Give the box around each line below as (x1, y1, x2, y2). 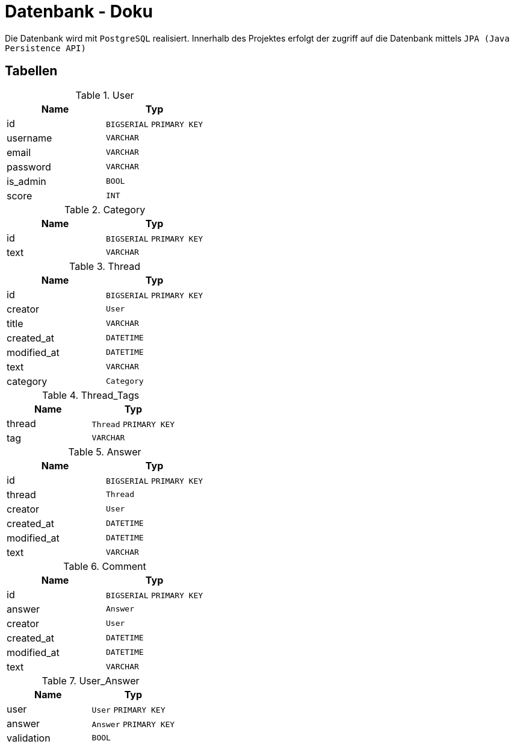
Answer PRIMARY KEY (91, 719, 175, 729)
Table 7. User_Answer (42, 674, 140, 687)
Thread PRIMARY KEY (91, 419, 175, 429)
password (7, 160, 51, 173)
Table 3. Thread (69, 260, 141, 272)
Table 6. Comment (63, 560, 146, 572)
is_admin (7, 175, 46, 187)
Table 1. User (75, 89, 134, 101)
